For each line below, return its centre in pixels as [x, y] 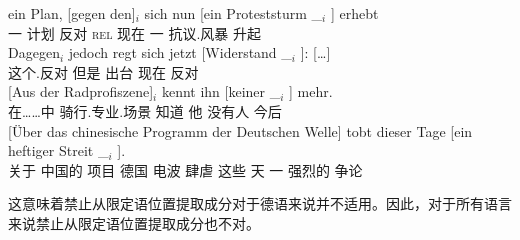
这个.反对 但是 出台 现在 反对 [103, 71]
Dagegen [34, 52]
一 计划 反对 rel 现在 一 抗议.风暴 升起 [134, 32]
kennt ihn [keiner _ [221, 91]
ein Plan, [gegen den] [72, 13]
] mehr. [311, 91]
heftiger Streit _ [58, 150]
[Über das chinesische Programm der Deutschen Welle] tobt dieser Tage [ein [240, 130]
